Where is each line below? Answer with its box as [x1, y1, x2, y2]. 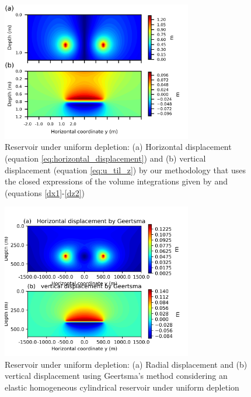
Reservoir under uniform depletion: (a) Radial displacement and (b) [5, 358, 247, 370]
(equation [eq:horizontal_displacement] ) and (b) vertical [5, 152, 206, 165]
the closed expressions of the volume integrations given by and [5, 175, 228, 187]
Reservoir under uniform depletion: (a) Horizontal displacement [5, 141, 232, 153]
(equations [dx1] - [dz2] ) [5, 186, 85, 198]
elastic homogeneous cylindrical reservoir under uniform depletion [5, 381, 239, 393]
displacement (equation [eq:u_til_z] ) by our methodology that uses [5, 163, 246, 176]
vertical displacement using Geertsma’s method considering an [5, 369, 228, 382]
